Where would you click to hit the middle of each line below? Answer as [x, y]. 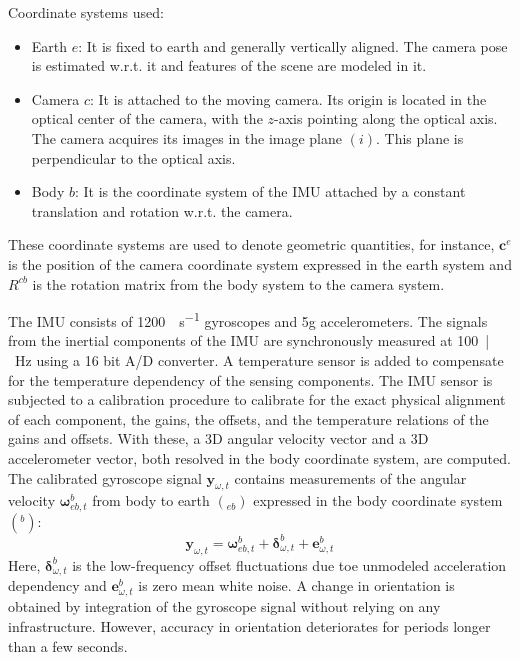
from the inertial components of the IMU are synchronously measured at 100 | [249, 340]
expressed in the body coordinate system [378, 500]
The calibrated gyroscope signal [105, 477]
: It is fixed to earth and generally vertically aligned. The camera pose [293, 45]
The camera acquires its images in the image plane [186, 137]
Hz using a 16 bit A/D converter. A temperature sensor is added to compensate [259, 359]
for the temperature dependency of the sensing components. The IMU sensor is [250, 379]
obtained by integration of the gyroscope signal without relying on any [224, 606]
